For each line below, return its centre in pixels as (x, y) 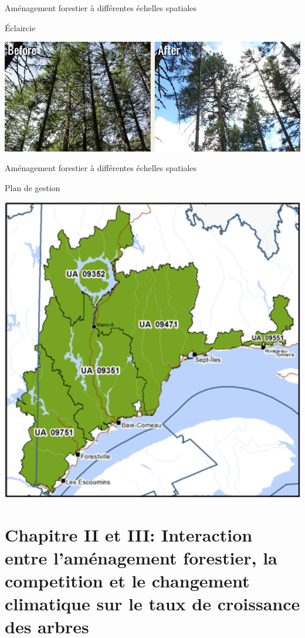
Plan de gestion (33, 187)
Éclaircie (20, 27)
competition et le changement (127, 581)
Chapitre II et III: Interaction (129, 534)
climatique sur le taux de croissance (152, 604)
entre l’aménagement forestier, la (141, 557)
